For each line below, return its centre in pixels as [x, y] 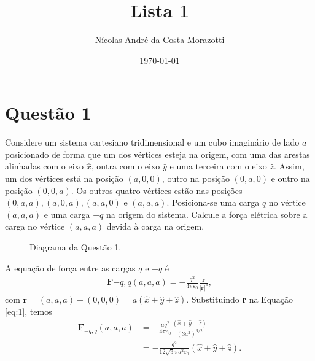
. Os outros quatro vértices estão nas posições [157, 190]
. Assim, [289, 166]
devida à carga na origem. [155, 226]
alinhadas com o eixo [45, 166]
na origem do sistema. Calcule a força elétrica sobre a [207, 214]
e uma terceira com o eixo [218, 166]
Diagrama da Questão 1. [76, 247]
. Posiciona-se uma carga [213, 202]
